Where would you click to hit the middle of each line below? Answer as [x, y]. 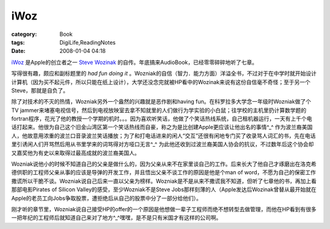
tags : [18, 42]
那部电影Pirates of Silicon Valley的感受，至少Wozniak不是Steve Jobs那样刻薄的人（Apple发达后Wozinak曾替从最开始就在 [164, 189]
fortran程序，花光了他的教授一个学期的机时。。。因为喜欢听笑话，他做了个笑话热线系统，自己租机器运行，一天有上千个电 [162, 119]
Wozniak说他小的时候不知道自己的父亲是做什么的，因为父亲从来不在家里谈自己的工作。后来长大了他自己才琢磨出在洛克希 [164, 164]
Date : [18, 51]
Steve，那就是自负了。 [40, 90]
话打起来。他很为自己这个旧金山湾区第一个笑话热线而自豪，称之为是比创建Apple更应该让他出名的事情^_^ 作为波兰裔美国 [162, 127]
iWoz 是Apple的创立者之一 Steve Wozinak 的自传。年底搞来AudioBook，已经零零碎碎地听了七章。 [134, 62]
